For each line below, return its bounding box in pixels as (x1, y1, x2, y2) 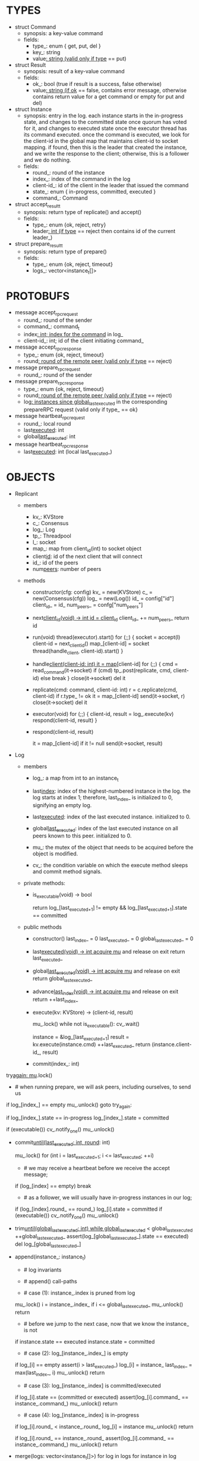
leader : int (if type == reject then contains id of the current (32, 227, 176, 234)
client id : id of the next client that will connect (32, 553, 143, 560)
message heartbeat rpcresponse (14, 441, 89, 449)
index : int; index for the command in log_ (23, 330, 124, 337)
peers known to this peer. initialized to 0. (32, 832, 132, 839)
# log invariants (23, 1266, 62, 1273)
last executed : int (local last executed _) (23, 448, 113, 457)
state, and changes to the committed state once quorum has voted (23, 118, 187, 125)
